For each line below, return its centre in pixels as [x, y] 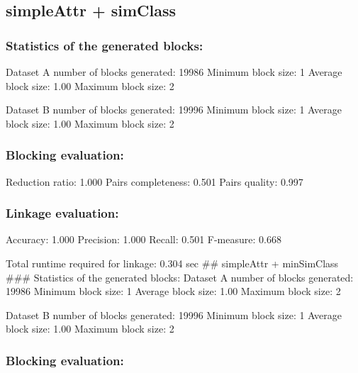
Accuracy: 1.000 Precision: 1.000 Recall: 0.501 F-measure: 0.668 [144, 239]
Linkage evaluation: [62, 213]
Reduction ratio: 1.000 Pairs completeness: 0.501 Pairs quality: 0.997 [155, 181]
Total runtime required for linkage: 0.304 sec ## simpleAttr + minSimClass [172, 263]
